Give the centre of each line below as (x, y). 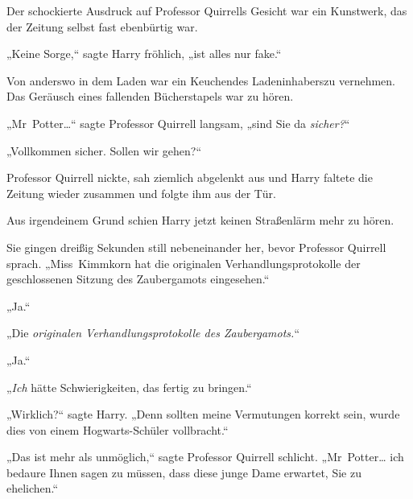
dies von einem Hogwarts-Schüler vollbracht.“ (118, 429)
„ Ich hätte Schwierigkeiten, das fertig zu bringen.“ (129, 387)
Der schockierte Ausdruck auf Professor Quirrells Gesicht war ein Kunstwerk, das (207, 10)
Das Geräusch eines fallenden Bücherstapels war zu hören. (150, 96)
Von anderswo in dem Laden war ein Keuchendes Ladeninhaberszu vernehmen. (201, 80)
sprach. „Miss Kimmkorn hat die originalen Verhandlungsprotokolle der (184, 263)
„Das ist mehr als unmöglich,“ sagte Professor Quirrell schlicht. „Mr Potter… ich (205, 457)
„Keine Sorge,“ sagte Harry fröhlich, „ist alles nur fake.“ (144, 54)
